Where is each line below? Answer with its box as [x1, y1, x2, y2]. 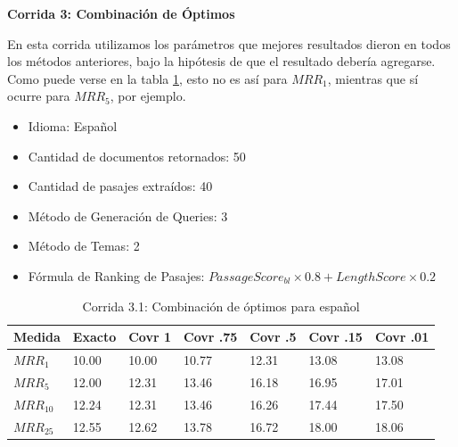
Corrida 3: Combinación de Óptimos [7, 4, 235, 22]
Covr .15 [308, 327, 363, 346]
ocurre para [7, 87, 70, 105]
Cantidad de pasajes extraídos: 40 [28, 177, 213, 195]
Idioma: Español [28, 116, 118, 135]
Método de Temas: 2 [28, 236, 140, 255]
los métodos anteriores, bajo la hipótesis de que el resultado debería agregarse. [7, 52, 436, 70]
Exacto [72, 327, 117, 346]
